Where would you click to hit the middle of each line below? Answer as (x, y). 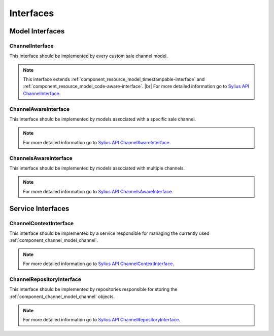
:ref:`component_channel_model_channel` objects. (62, 297)
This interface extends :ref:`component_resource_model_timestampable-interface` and (114, 79)
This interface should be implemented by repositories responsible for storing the (93, 289)
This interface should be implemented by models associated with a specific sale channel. (103, 119)
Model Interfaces (37, 31)
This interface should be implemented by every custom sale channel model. (89, 56)
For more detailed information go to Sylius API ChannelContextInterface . (99, 264)
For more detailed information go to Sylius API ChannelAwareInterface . (97, 142)
